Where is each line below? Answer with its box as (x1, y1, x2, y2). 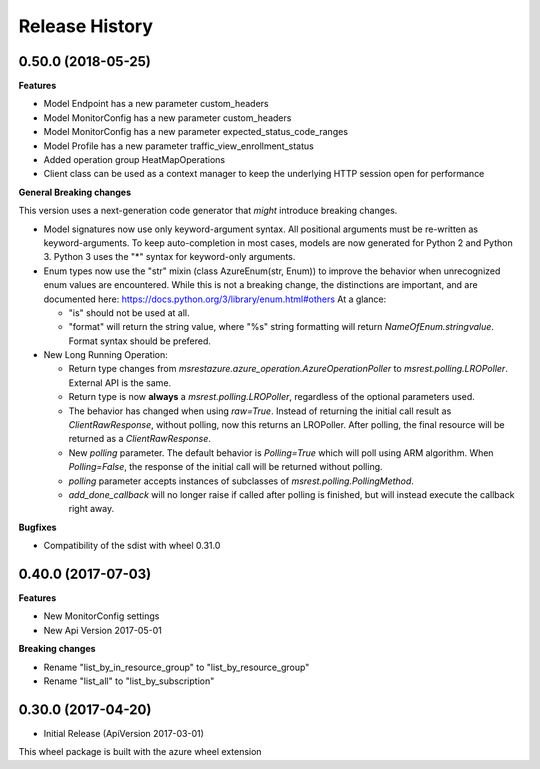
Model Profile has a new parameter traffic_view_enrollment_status (43, 140, 314, 152)
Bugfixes (18, 521, 57, 533)
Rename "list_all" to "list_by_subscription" (43, 675, 215, 687)
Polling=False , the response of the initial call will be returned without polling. (68, 461, 384, 473)
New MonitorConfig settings (43, 610, 160, 622)
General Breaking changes (18, 186, 132, 198)
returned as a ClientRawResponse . (68, 433, 212, 445)
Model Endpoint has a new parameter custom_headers (43, 98, 269, 110)
